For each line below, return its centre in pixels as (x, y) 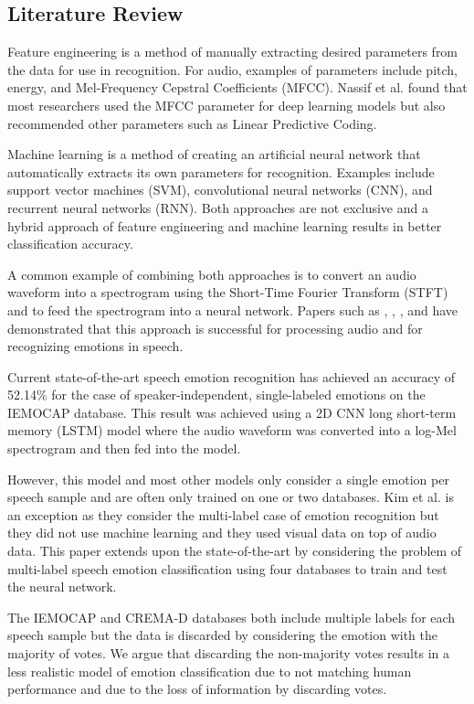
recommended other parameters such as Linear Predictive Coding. (192, 123)
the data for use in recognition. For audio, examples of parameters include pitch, (232, 69)
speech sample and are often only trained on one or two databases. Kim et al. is (231, 497)
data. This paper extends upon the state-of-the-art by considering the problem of (235, 551)
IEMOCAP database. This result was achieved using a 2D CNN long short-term (232, 412)
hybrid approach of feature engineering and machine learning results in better (225, 225)
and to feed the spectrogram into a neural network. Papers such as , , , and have (233, 309)
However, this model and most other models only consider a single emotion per (228, 479)
